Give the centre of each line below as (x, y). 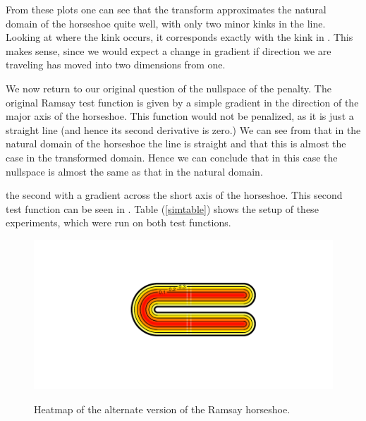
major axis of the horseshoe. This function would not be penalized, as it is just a (180, 116)
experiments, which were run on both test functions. (118, 222)
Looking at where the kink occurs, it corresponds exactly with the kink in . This (179, 37)
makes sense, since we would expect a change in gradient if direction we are (169, 50)
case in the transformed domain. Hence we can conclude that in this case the (172, 157)
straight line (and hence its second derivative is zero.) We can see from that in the (183, 129)
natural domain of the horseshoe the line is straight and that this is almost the (176, 144)
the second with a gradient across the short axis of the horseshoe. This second (174, 195)
